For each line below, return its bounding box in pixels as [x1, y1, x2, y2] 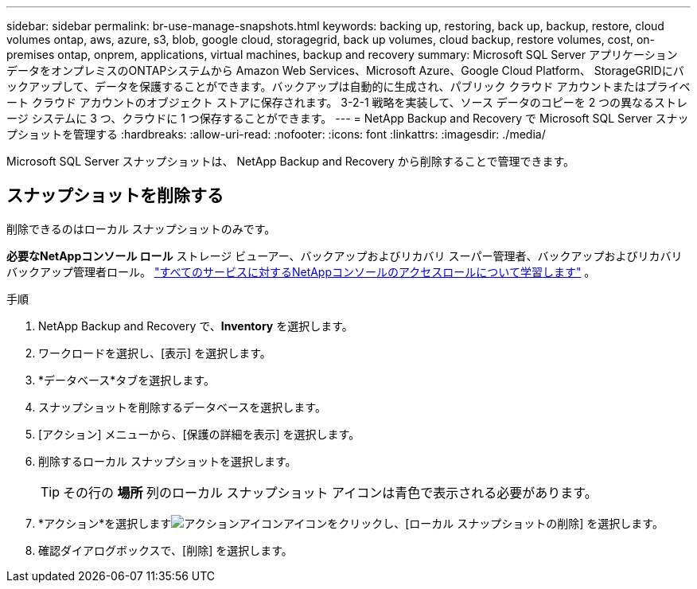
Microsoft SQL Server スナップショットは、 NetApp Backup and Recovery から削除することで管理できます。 [6, 154, 575, 168]
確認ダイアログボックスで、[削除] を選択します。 [38, 543, 293, 557]
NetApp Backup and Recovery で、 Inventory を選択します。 [38, 318, 353, 333]
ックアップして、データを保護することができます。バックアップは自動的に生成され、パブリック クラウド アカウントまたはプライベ [6, 80, 691, 93]
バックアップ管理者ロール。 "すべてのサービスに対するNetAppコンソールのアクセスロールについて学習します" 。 [6, 264, 596, 279]
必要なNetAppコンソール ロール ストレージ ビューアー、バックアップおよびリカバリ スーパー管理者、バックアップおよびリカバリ [6, 248, 683, 263]
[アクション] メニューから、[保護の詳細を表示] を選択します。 [38, 427, 360, 441]
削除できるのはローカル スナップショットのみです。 [6, 221, 276, 236]
